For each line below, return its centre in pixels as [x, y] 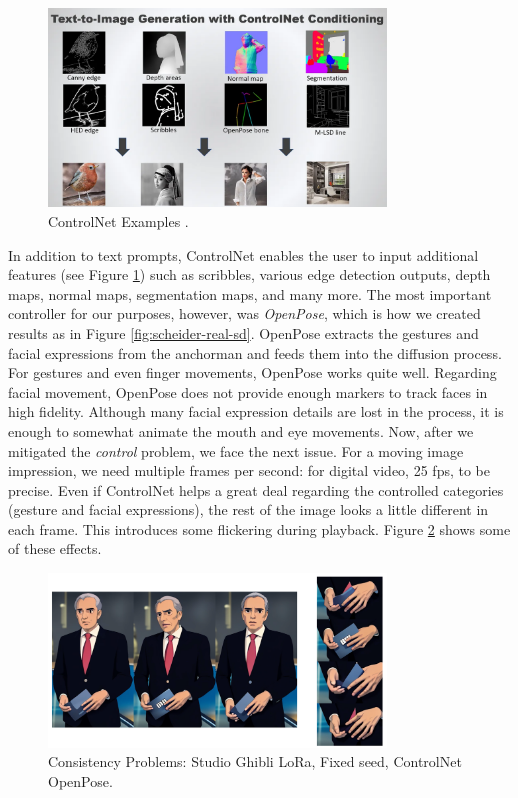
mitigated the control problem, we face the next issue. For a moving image [236, 450]
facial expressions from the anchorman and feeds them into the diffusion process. [255, 352]
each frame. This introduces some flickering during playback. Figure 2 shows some [259, 528]
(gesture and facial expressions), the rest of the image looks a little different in [248, 509]
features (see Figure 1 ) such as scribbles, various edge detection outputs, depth [249, 274]
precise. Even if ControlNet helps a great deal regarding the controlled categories [256, 489]
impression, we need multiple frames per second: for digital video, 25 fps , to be [249, 470]
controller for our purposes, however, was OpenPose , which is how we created [244, 313]
